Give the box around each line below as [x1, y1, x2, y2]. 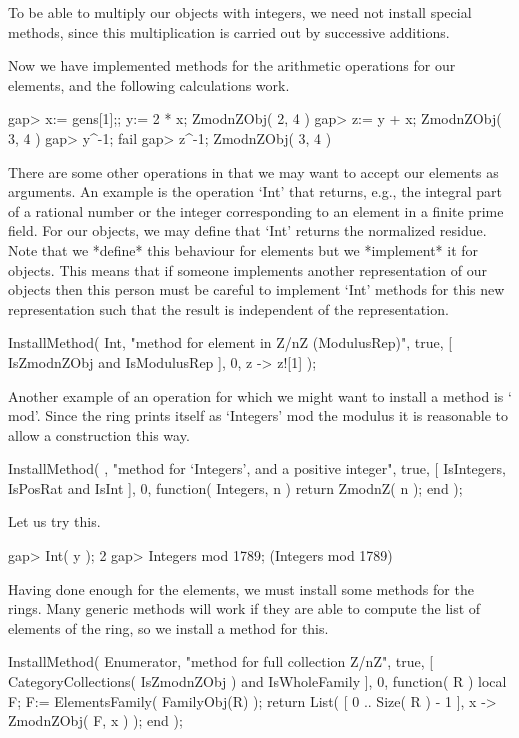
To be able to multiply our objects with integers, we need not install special [8, 2, 472, 22]
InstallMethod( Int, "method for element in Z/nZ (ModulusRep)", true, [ [8, 332, 453, 353]
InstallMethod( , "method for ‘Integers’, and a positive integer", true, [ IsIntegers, [8, 458, 506, 479]
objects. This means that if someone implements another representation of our [8, 259, 487, 280]
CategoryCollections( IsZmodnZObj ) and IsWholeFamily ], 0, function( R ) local [8, 671, 507, 692]
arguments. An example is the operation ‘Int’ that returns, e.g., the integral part [8, 181, 502, 202]
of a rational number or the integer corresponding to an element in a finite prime [8, 200, 504, 221]
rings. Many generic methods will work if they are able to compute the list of [8, 598, 481, 619]
